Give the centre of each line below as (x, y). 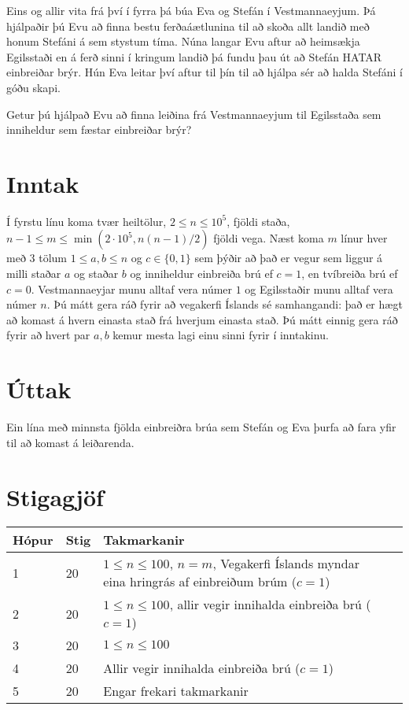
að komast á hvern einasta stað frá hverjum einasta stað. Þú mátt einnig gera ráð (202, 319)
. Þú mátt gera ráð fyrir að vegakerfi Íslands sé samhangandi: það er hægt (225, 304)
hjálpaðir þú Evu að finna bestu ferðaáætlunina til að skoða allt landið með (188, 26)
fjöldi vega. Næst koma (269, 238)
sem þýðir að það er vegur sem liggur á (289, 258)
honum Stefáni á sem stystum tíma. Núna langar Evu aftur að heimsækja (183, 41)
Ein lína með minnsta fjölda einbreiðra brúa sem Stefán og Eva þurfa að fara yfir (201, 427)
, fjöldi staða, (258, 221)
